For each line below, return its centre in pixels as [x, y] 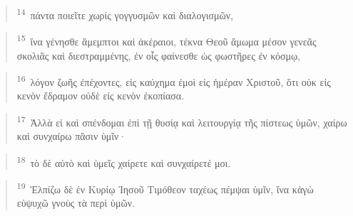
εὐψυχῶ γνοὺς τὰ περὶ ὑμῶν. [76, 203]
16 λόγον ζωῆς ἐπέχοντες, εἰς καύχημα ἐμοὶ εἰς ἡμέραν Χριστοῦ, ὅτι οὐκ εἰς [174, 81]
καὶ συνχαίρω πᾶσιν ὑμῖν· [72, 136]
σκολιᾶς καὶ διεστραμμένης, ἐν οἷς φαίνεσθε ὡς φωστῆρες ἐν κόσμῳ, [159, 55]
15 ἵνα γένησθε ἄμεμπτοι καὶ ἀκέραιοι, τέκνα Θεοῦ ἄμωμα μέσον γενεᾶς [167, 40]
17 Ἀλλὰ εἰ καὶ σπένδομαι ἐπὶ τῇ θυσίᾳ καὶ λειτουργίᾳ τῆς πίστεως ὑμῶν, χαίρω [182, 121]
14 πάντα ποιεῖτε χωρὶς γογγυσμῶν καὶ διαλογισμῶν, [125, 14]
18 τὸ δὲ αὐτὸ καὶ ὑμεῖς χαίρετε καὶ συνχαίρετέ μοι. [124, 161]
